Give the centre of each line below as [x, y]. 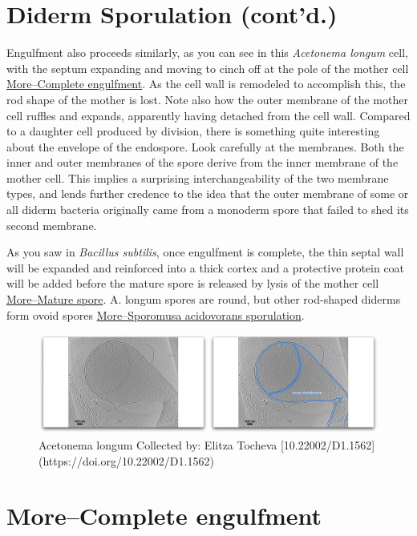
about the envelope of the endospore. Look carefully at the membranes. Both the [205, 146]
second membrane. [52, 225]
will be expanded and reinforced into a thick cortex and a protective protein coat [206, 267]
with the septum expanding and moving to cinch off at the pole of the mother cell [208, 68]
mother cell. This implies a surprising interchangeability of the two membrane [198, 177]
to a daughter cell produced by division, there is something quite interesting [193, 131]
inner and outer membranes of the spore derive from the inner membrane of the [202, 162]
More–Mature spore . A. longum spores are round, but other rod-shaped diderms [204, 299]
